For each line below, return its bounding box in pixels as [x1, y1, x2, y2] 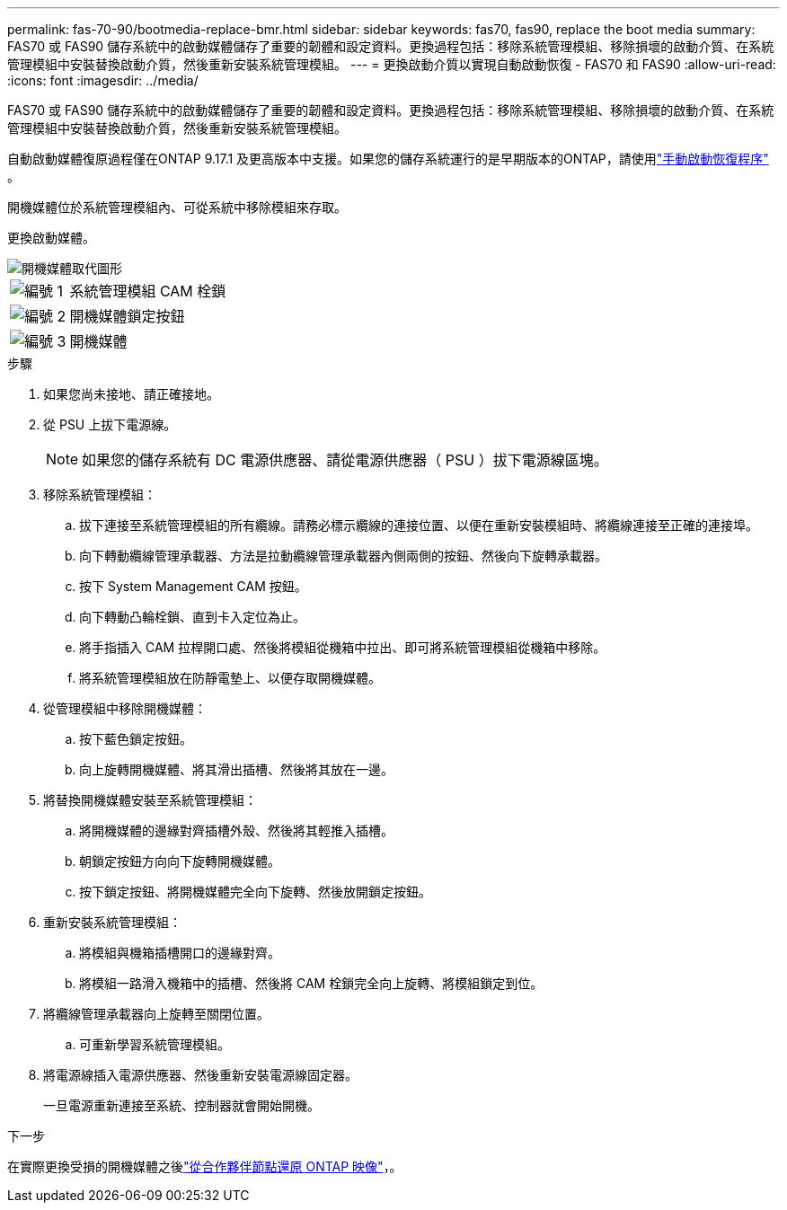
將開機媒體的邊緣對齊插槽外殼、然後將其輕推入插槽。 [79, 823, 393, 838]
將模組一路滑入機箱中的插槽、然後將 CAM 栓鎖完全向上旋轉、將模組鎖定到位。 [79, 976, 544, 991]
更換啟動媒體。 [7, 230, 95, 245]
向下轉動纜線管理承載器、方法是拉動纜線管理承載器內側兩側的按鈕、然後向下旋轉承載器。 [79, 548, 607, 563]
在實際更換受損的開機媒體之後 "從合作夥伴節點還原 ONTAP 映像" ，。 [7, 1159, 402, 1174]
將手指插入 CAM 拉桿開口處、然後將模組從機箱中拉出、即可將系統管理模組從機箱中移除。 [79, 640, 606, 655]
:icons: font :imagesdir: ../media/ [7, 73, 199, 88]
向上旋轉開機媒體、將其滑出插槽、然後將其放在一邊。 [79, 762, 393, 777]
